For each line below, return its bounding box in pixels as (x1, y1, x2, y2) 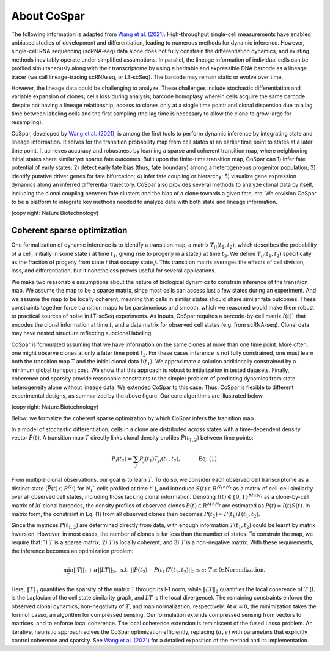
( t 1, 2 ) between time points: (184, 434, 254, 443)
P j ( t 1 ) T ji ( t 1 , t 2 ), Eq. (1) (139, 455, 217, 464)
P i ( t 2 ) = (111, 455, 133, 464)
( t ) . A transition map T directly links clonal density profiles (32, 434, 180, 442)
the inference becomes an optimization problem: (11, 547, 134, 555)
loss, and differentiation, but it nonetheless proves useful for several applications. (11, 267, 216, 274)
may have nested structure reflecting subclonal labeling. (11, 330, 153, 337)
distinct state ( (11, 484, 48, 492)
